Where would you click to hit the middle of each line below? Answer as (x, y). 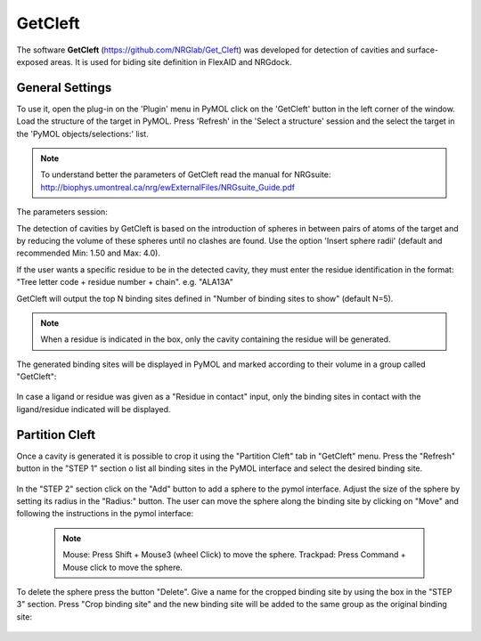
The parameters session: (62, 212)
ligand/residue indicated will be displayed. (94, 409)
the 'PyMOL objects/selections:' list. (82, 134)
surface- (423, 50)
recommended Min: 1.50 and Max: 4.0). (88, 253)
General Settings (64, 88)
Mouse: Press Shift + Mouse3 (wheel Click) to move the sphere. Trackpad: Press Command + (234, 555)
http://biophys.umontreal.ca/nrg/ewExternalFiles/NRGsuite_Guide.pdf (168, 187)
